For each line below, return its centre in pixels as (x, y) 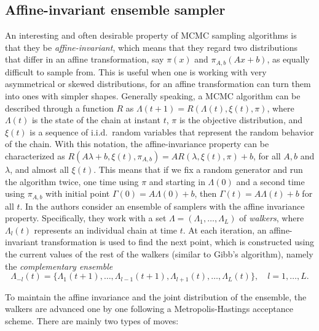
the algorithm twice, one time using (72, 181)
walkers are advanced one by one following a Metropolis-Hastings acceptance (149, 309)
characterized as (35, 156)
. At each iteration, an (225, 230)
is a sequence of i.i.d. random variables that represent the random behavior (172, 131)
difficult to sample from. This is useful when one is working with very (136, 71)
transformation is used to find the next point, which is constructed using (178, 242)
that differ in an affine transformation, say (85, 59)
